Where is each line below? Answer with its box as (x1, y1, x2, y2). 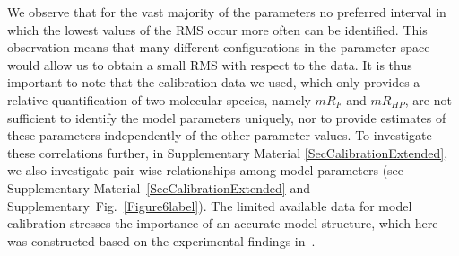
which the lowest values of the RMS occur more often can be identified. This (7, 20, 428, 39)
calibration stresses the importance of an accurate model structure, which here (7, 214, 438, 233)
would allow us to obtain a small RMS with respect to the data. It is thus (7, 55, 412, 74)
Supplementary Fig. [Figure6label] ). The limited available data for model (7, 196, 412, 215)
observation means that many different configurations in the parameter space (7, 38, 430, 57)
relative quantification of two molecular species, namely (7, 90, 311, 109)
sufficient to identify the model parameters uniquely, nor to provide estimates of (7, 108, 446, 127)
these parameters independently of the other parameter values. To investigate (7, 126, 432, 145)
